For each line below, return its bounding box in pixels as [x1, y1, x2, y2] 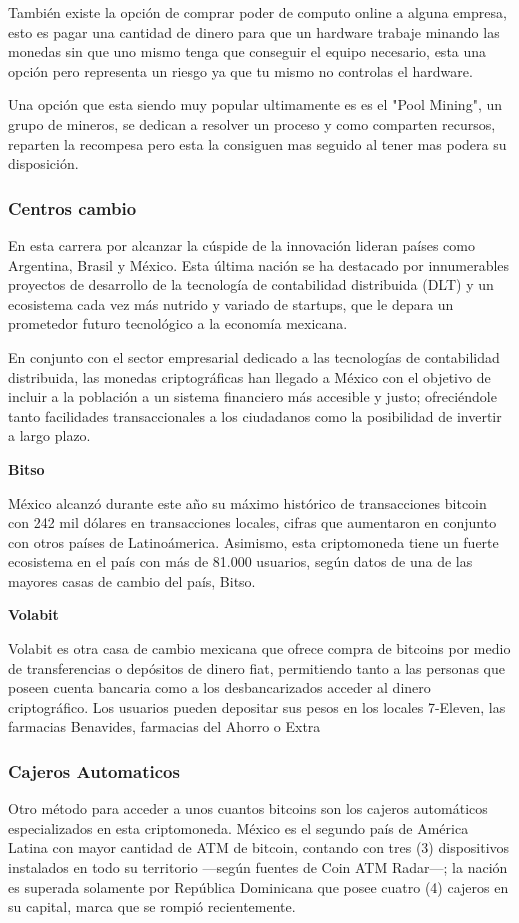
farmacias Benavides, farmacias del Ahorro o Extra [8, 716, 321, 737]
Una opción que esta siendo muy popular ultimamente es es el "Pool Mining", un [8, 94, 503, 115]
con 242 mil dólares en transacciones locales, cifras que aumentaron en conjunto [8, 512, 497, 533]
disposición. [8, 153, 79, 174]
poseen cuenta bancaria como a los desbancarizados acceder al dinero [8, 677, 431, 698]
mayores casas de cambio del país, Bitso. [8, 570, 256, 591]
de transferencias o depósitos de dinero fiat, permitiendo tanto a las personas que [8, 657, 505, 678]
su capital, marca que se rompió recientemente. [8, 896, 296, 917]
